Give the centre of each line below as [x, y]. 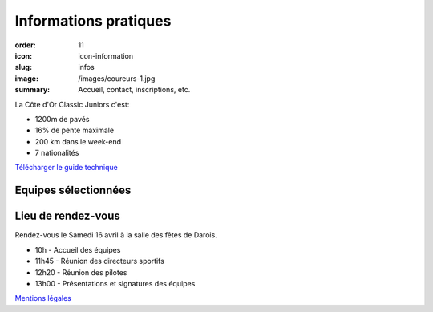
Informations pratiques [93, 21]
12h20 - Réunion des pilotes [81, 272]
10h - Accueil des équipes [78, 249]
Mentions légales [43, 298]
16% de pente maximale [75, 130]
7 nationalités [57, 153]
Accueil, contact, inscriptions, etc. [134, 90]
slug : [23, 67]
